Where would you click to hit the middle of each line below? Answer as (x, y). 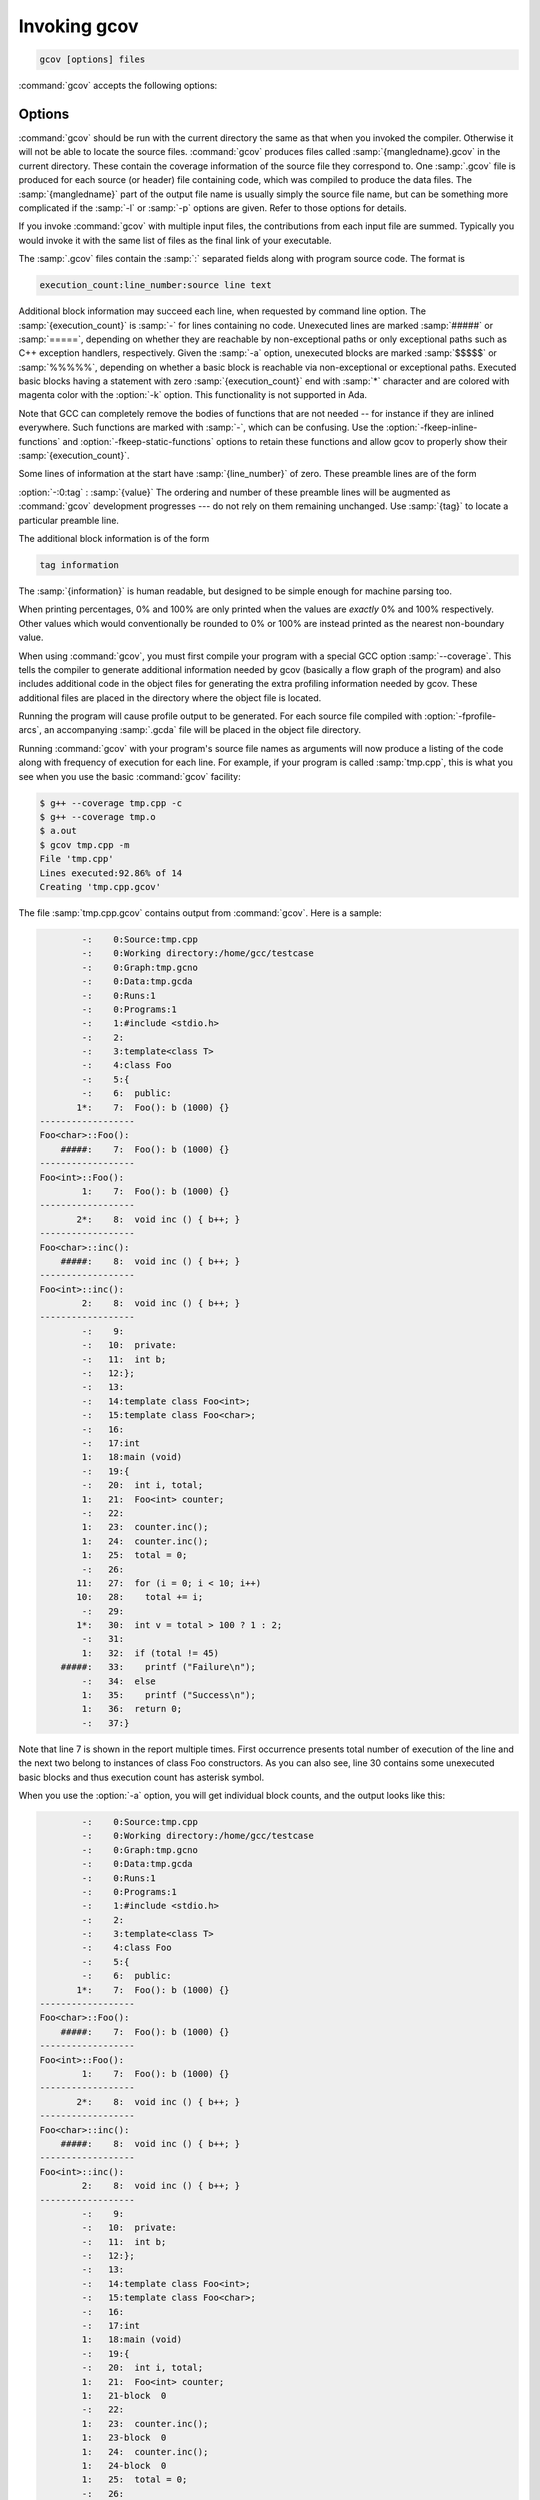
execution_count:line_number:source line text (155, 285)
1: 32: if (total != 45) (150, 1653)
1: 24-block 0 (124, 2465)
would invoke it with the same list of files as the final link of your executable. (175, 240)
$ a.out (58, 831)
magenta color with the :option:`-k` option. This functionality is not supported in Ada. (193, 395)
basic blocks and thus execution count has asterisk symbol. (141, 1777)
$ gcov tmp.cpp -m (84, 844)
